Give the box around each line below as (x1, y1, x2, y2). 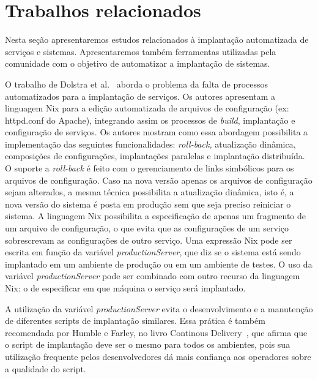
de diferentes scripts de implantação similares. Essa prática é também (5, 314, 265, 327)
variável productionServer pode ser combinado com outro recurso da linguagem (5, 269, 300, 282)
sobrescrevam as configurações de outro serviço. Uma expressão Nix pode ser (5, 233, 292, 246)
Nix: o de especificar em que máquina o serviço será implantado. (5, 282, 246, 294)
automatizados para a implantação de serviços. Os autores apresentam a (5, 89, 275, 102)
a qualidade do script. (5, 362, 86, 375)
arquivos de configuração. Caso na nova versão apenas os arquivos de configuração (5, 173, 312, 186)
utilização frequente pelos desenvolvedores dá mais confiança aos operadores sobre (5, 350, 311, 362)
